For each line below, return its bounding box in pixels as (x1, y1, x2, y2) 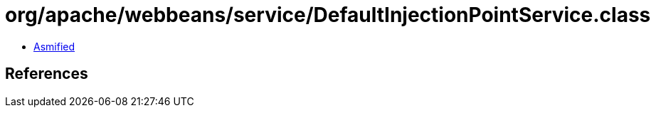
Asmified (33, 40, 75, 53)
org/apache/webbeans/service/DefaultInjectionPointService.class (5, 3, 651, 27)
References (5, 65, 88, 83)
